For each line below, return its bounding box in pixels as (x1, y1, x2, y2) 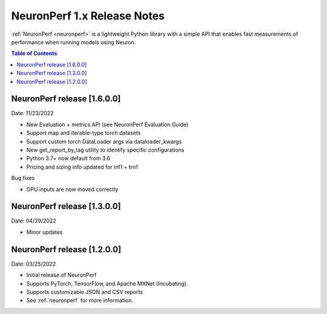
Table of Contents (11, 50, 58, 57)
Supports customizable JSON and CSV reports (26, 288, 143, 295)
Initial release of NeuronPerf (26, 272, 97, 279)
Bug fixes (11, 175, 35, 182)
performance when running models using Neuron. (11, 38, 136, 45)
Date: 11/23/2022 (11, 110, 54, 117)
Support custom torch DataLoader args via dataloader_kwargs (26, 138, 182, 145)
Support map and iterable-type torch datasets (26, 129, 141, 136)
